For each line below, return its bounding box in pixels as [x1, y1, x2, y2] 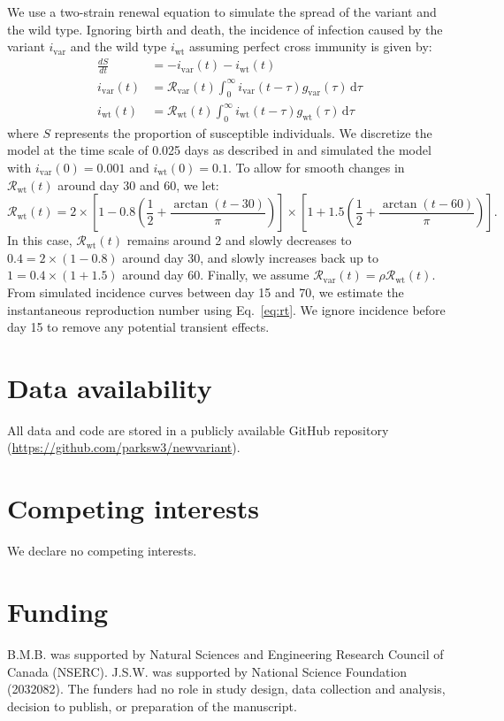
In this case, [7, 231, 73, 249]
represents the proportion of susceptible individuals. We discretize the [54, 123, 432, 142]
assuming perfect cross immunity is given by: [189, 37, 432, 56]
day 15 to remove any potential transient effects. [7, 318, 270, 336]
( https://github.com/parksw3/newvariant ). [7, 438, 241, 456]
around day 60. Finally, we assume [122, 265, 309, 284]
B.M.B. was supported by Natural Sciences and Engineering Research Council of [7, 644, 444, 663]
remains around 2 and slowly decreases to [126, 231, 352, 249]
